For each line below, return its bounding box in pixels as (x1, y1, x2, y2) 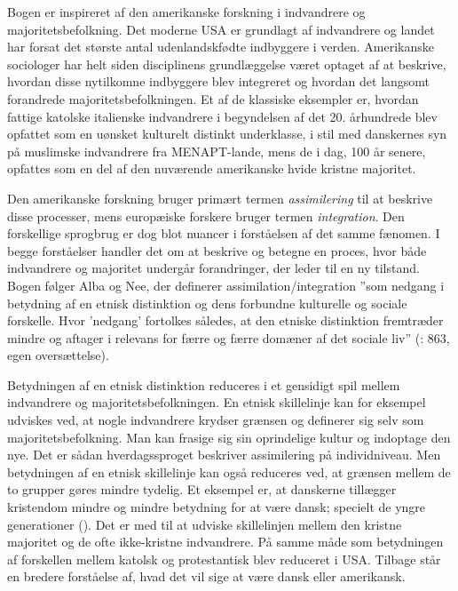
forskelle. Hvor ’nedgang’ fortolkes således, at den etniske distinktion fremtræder (7, 311, 444, 330)
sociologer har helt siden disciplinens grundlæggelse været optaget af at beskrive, (7, 54, 446, 73)
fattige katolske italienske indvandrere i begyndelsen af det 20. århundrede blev (7, 107, 438, 125)
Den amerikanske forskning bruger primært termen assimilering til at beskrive (7, 188, 433, 207)
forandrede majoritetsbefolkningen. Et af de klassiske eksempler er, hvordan (7, 89, 419, 108)
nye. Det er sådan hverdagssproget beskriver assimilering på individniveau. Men (7, 445, 441, 464)
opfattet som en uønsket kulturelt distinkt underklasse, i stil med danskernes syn (7, 124, 447, 143)
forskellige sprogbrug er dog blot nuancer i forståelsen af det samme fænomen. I (7, 224, 440, 243)
